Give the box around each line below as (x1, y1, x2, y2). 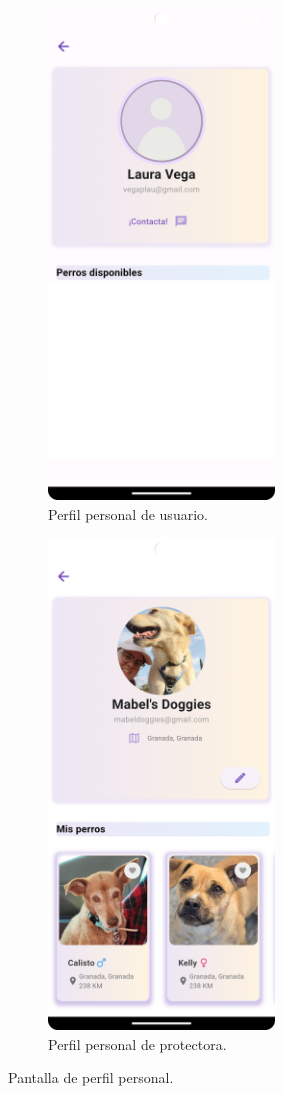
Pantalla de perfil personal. (8, 1067, 174, 1088)
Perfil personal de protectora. (48, 1033, 227, 1054)
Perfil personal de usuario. (48, 503, 208, 524)
